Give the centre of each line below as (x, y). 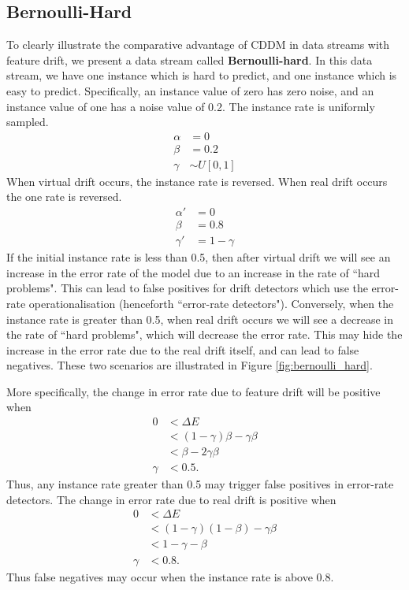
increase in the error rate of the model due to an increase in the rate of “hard (193, 272)
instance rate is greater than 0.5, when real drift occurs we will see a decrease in (200, 319)
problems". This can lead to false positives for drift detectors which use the (187, 288)
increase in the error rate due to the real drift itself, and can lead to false (183, 349)
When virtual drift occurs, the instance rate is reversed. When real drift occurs (197, 181)
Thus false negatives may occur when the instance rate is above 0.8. (170, 576)
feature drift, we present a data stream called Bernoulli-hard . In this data (190, 59)
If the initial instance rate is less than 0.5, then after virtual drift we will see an (199, 257)
